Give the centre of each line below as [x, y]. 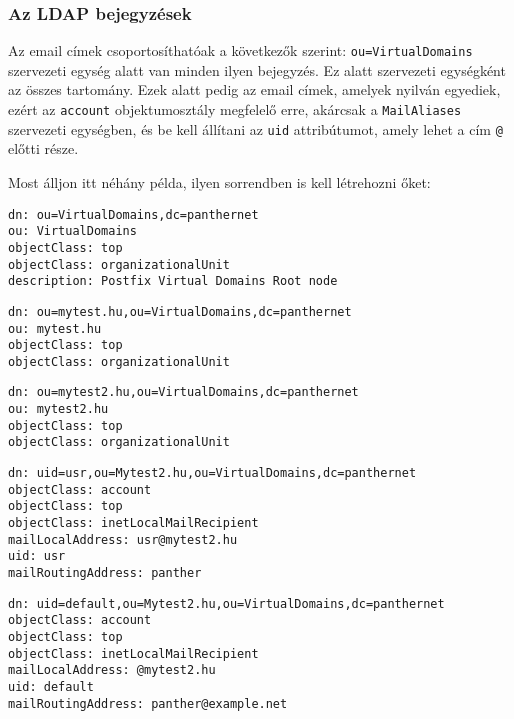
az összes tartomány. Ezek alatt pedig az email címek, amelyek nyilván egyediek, [254, 89]
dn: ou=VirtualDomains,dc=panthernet [133, 214]
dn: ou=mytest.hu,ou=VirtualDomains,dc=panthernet [180, 311]
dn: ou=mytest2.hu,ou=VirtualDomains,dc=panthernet [183, 392]
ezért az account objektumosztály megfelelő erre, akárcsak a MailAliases [235, 109]
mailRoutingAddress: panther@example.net [148, 703]
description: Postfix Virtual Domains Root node [173, 281]
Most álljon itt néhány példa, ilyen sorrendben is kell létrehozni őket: [219, 181]
